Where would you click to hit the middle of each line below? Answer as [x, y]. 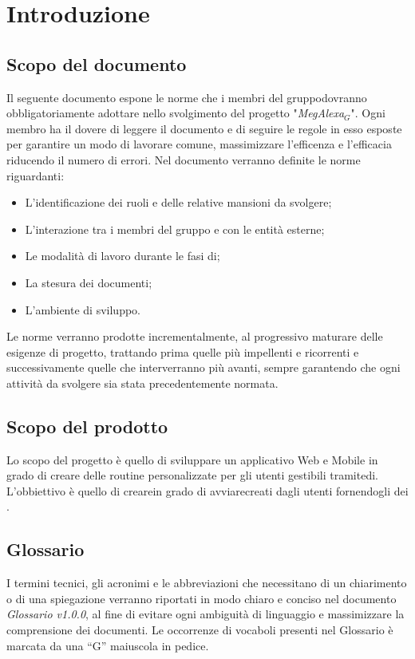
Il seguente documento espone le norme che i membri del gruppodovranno [187, 97]
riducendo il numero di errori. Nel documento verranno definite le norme [184, 159]
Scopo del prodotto [87, 426]
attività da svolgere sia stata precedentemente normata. [142, 383]
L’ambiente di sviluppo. [83, 309]
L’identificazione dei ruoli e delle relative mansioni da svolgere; [178, 202]
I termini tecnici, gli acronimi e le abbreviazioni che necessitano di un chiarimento [207, 583]
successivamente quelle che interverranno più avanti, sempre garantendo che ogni [204, 367]
